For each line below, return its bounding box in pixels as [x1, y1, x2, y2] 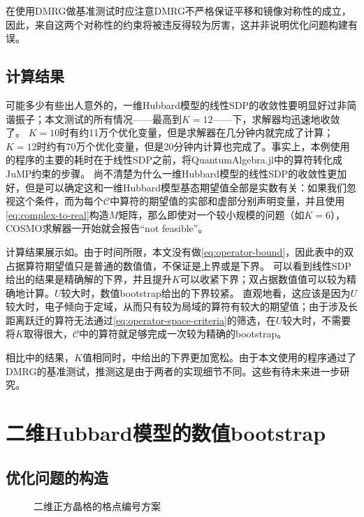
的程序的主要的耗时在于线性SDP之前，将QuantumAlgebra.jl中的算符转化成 [6, 152, 342, 167]
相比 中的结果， [6, 350, 74, 365]
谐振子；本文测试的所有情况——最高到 [6, 111, 182, 126]
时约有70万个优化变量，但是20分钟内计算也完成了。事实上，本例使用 [36, 138, 350, 153]
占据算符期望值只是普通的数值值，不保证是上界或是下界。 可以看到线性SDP [6, 258, 351, 272]
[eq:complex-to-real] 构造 [6, 207, 109, 221]
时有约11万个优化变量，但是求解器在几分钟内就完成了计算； [59, 125, 334, 140]
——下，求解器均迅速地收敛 [212, 111, 340, 126]
